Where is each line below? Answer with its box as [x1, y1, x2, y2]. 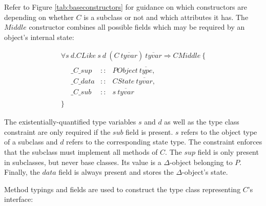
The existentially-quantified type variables [4, 116, 136, 127]
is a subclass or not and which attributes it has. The [84, 11, 249, 22]
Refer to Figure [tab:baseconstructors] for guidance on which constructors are [4, 2, 247, 12]
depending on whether [4, 11, 74, 22]
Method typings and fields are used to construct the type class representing [4, 183, 241, 194]
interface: [4, 194, 33, 204]
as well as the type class [164, 116, 239, 127]
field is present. [126, 126, 173, 137]
